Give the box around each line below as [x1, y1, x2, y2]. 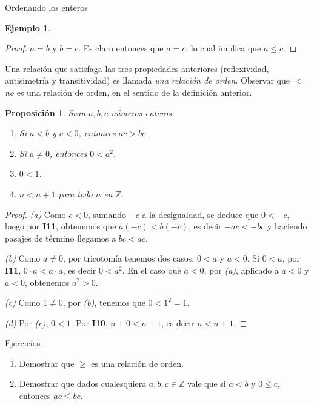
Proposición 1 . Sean [5, 106, 86, 119]
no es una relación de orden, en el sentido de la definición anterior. [5, 85, 252, 98]
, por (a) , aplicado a [204, 263, 279, 276]
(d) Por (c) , [5, 316, 48, 329]
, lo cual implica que [185, 42, 261, 54]
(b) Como [5, 252, 41, 265]
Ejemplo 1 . [5, 21, 51, 34]
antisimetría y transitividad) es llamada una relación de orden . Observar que [5, 74, 290, 87]
